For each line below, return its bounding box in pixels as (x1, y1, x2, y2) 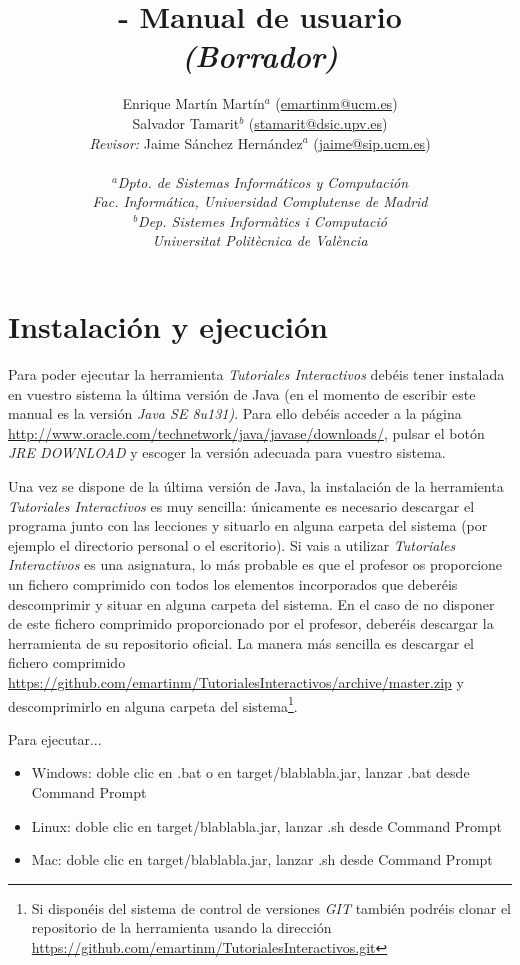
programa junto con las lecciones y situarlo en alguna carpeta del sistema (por (8, 515, 488, 536)
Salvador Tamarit (132, 112, 240, 133)
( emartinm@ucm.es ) (275, 93, 398, 114)
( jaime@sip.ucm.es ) (313, 132, 431, 153)
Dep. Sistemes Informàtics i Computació (138, 210, 387, 231)
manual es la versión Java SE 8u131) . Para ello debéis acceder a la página (8, 403, 462, 424)
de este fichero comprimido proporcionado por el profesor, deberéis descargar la (8, 613, 494, 634)
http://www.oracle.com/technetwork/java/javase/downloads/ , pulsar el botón (8, 422, 485, 443)
